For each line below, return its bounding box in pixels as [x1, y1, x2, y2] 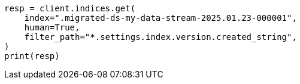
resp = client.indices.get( [4, 4, 136, 13]
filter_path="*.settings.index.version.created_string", [24, 32, 297, 42]
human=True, [24, 23, 80, 32]
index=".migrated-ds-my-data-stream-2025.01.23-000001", [24, 13, 297, 23]
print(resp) [4, 51, 60, 61]
